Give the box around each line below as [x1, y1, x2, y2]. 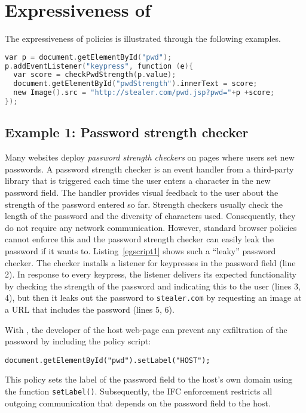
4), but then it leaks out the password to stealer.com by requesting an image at [5, 291, 302, 304]
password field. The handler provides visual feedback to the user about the [5, 186, 279, 198]
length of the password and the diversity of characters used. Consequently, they [5, 209, 296, 222]
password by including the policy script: [5, 335, 151, 347]
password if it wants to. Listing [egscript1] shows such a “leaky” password [5, 244, 276, 257]
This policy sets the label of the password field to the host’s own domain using [5, 373, 293, 386]
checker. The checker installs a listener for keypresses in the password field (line [5, 256, 296, 269]
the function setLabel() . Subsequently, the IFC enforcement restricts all [5, 384, 273, 397]
